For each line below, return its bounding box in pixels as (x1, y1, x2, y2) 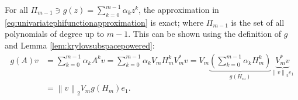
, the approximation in (138, 4, 219, 15)
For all (5, 4, 28, 15)
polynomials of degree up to (5, 27, 105, 40)
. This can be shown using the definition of (128, 27, 282, 40)
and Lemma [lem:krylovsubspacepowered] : (5, 39, 155, 51)
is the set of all (231, 16, 285, 28)
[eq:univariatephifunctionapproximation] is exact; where (5, 16, 204, 28)
